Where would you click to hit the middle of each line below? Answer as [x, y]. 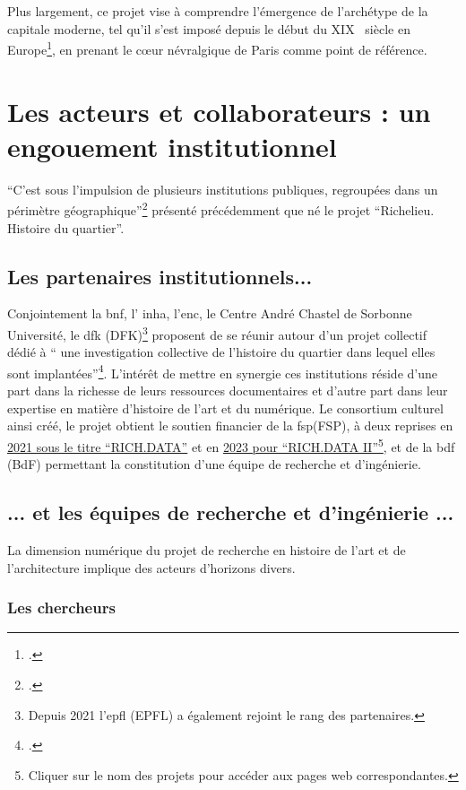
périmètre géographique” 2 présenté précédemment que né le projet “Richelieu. [221, 208]
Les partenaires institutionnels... [160, 276]
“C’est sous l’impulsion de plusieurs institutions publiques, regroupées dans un [223, 189]
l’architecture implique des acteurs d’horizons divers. [151, 567]
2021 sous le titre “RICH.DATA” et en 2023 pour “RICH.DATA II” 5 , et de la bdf [231, 445]
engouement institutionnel [172, 146]
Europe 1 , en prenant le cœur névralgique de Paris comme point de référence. [217, 48]
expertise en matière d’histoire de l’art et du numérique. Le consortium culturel [225, 408]
